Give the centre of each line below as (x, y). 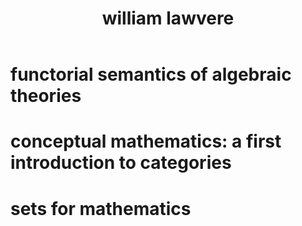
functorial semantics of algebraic (151, 74)
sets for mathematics (101, 208)
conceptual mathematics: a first (146, 141)
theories (46, 96)
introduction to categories (121, 163)
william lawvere (168, 18)
